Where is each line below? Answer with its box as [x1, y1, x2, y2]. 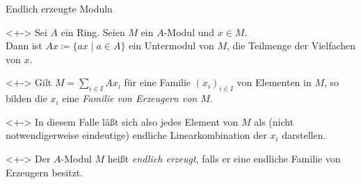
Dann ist [6, 38, 42, 53]
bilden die [6, 91, 47, 106]
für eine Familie [124, 75, 191, 90]
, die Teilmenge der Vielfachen [226, 38, 356, 53]
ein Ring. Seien [61, 24, 125, 39]
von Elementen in [236, 75, 312, 90]
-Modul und [163, 24, 215, 39]
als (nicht [254, 114, 294, 128]
